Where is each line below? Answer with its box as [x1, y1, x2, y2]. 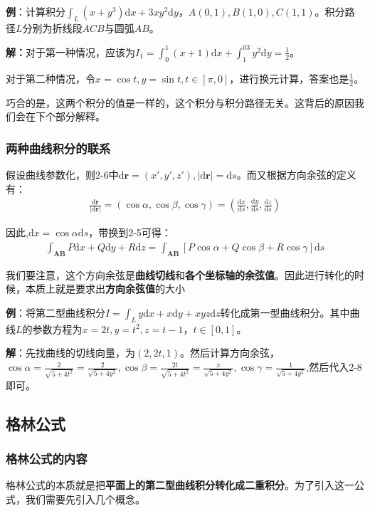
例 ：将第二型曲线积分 [6, 305, 105, 320]
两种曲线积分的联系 [6, 139, 111, 157]
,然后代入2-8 [306, 359, 362, 374]
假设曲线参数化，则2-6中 [6, 167, 119, 181]
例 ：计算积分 [6, 4, 65, 19]
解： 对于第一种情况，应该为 [6, 44, 135, 59]
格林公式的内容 [6, 450, 88, 468]
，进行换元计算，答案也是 [229, 70, 349, 85]
